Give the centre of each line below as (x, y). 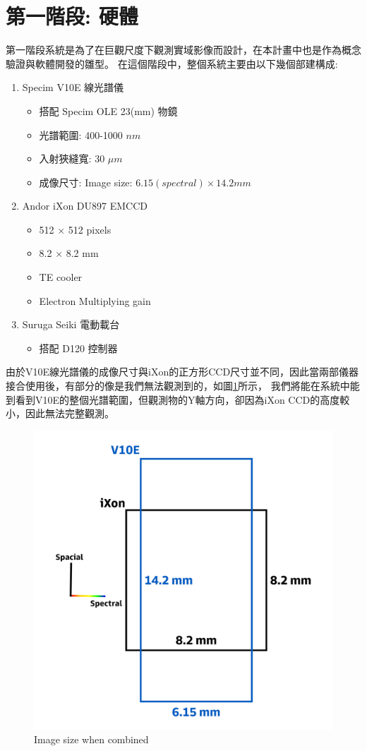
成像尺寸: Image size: (86, 182)
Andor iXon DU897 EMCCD (85, 206)
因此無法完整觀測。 (70, 413)
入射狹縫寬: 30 (72, 158)
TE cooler (61, 277)
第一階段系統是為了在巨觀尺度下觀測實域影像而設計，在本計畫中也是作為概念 (183, 50)
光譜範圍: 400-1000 (81, 134)
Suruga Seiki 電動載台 (71, 324)
